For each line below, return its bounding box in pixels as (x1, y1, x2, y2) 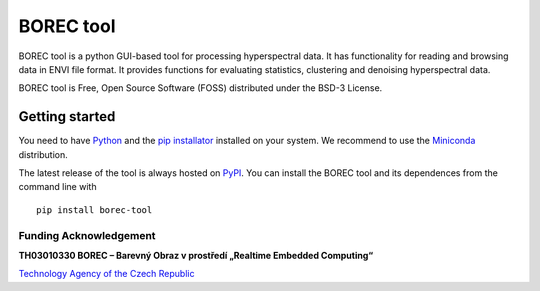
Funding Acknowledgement (18, 228, 156, 242)
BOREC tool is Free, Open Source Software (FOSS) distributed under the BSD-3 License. (18, 82, 383, 94)
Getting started (18, 108, 116, 125)
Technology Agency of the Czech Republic (18, 268, 195, 280)
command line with (18, 181, 97, 193)
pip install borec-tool (36, 204, 153, 215)
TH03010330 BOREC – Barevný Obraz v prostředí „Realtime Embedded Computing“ (18, 249, 374, 261)
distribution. (18, 148, 69, 160)
